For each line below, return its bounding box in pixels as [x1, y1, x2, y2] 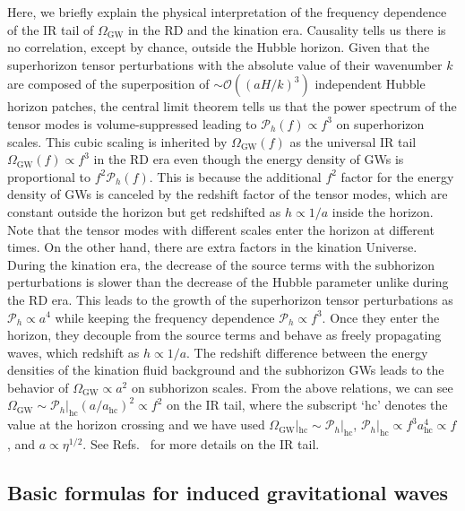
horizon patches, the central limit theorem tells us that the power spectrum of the [7, 97, 457, 116]
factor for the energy [340, 167, 454, 186]
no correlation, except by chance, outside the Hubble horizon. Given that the [7, 38, 430, 56]
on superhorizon [336, 114, 425, 133]
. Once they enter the [322, 307, 440, 326]
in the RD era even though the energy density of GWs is [93, 150, 404, 169]
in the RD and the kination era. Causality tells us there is [127, 20, 446, 39]
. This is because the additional [149, 167, 322, 186]
